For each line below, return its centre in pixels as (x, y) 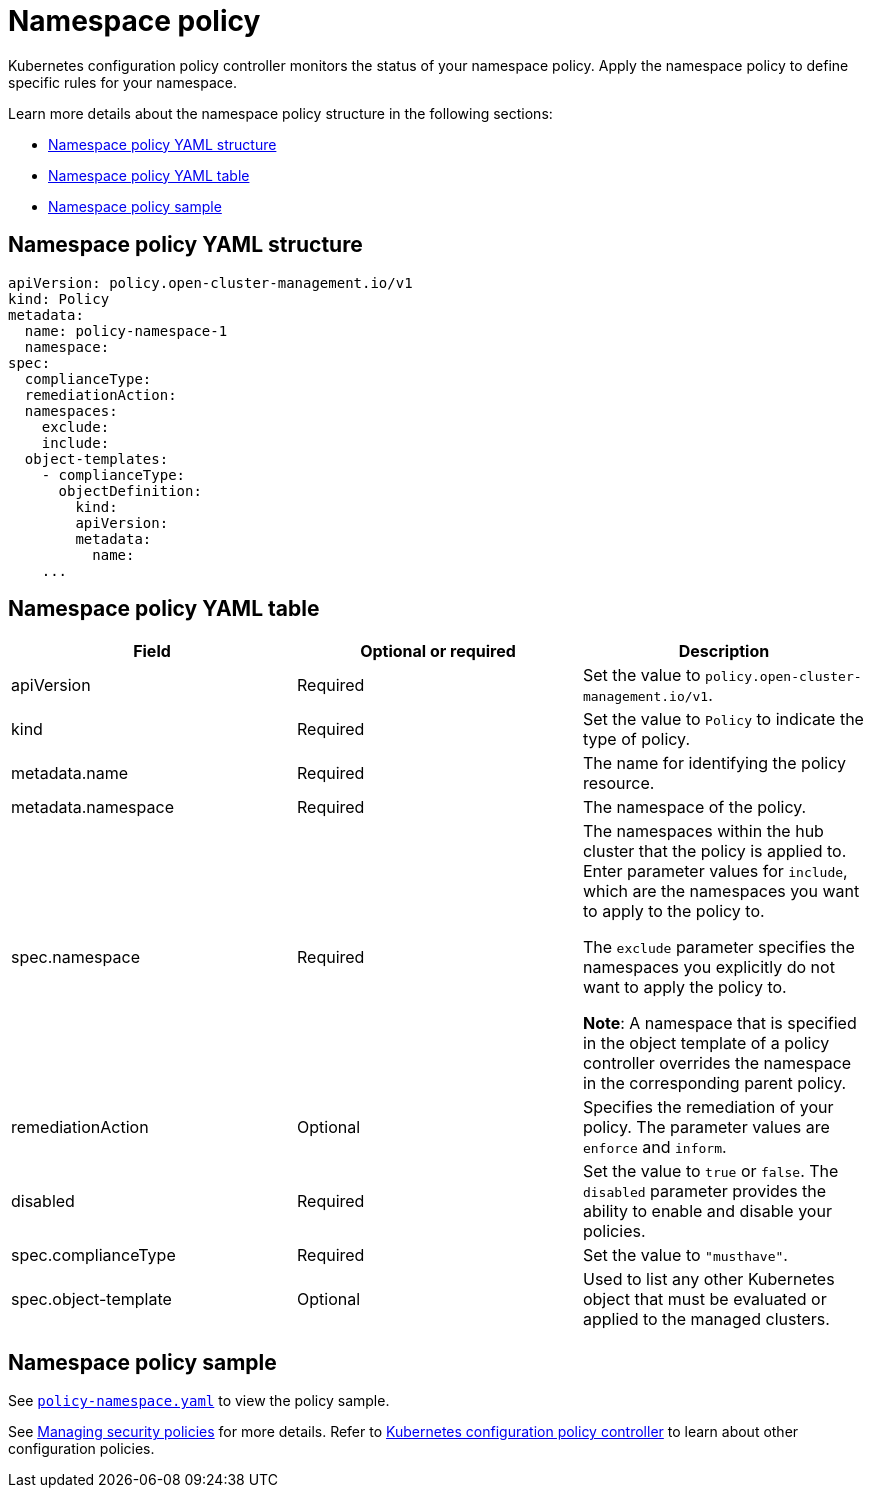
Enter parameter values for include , (715, 871)
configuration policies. (81, 1449)
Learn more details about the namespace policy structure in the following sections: (280, 113)
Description (724, 651)
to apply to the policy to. (673, 911)
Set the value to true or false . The (710, 1171)
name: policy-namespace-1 (126, 330)
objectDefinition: (130, 490)
